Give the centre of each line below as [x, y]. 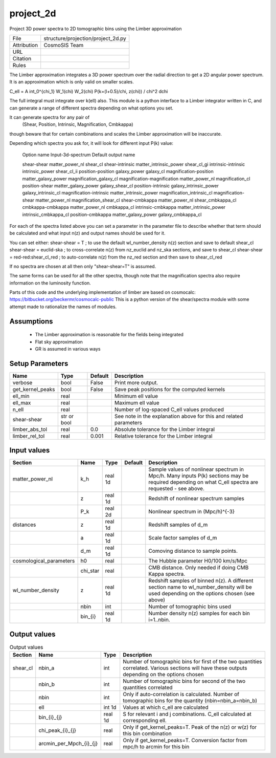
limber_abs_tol [30, 429]
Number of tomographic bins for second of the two [184, 681]
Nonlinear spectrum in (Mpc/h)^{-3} [192, 512]
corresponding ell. [145, 721]
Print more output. [136, 382]
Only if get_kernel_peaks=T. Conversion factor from [185, 741]
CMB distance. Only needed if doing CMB [199, 568]
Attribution [25, 45]
